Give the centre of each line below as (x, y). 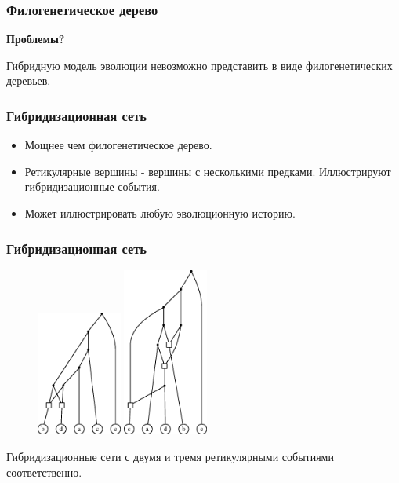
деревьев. (29, 80)
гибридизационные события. (92, 187)
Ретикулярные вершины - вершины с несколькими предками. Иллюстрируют (208, 171)
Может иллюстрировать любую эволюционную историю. (160, 213)
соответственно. (44, 472)
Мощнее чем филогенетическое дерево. (118, 145)
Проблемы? (36, 39)
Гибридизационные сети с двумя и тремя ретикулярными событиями (170, 456)
